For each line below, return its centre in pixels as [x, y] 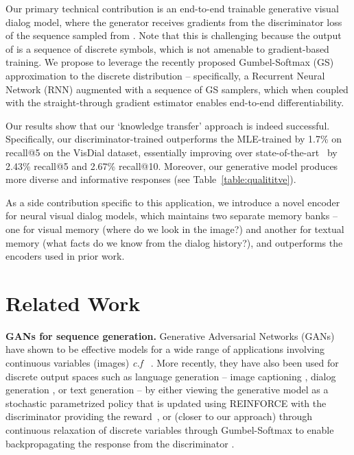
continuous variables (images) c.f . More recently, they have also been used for [172, 362]
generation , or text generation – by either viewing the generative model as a [167, 390]
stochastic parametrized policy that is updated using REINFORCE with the [166, 403]
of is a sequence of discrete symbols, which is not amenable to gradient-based [167, 48]
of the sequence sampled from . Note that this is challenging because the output [174, 35]
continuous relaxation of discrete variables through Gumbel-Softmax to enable [170, 429]
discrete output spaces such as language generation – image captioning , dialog [171, 376]
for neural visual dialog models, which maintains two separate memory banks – [172, 216]
